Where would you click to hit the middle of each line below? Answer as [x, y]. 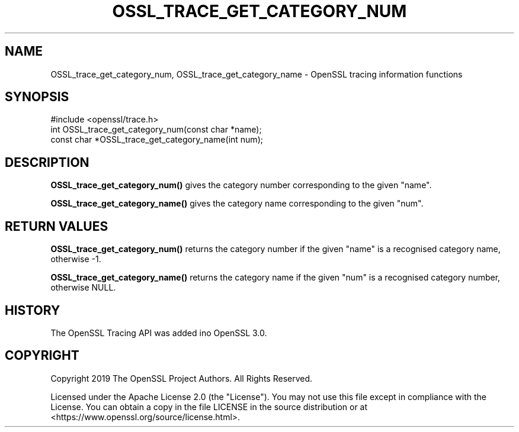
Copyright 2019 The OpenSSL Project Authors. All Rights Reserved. [182, 378]
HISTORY [33, 310]
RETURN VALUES [57, 226]
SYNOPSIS [37, 97]
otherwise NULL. [83, 288]
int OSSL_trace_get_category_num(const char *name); [156, 130]
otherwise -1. [76, 259]
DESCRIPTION [47, 162]
